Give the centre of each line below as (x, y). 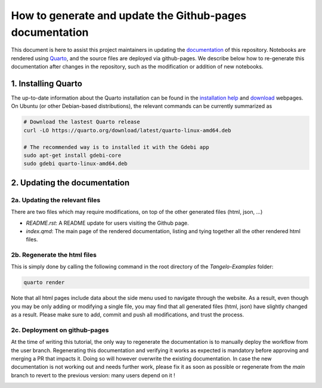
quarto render (44, 283)
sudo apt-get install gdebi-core (72, 155)
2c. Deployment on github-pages (60, 330)
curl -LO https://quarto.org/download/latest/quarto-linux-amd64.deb (127, 130)
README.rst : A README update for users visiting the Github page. (107, 223)
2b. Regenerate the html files (54, 255)
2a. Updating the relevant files (56, 200)
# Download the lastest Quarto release (82, 122)
